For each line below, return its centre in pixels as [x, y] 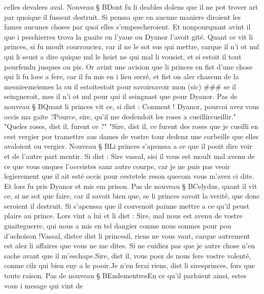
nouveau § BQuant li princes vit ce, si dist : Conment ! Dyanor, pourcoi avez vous [132, 106]
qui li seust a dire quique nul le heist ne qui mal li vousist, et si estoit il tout [123, 56]
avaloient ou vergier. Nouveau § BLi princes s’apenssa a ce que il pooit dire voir [128, 146]
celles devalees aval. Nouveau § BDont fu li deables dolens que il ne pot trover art [131, 7]
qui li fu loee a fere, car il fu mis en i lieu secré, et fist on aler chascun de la [122, 76]
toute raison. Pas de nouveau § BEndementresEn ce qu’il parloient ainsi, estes [125, 275]
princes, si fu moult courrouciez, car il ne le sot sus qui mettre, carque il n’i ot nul [132, 46]
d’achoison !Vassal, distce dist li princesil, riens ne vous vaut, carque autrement [127, 235]
